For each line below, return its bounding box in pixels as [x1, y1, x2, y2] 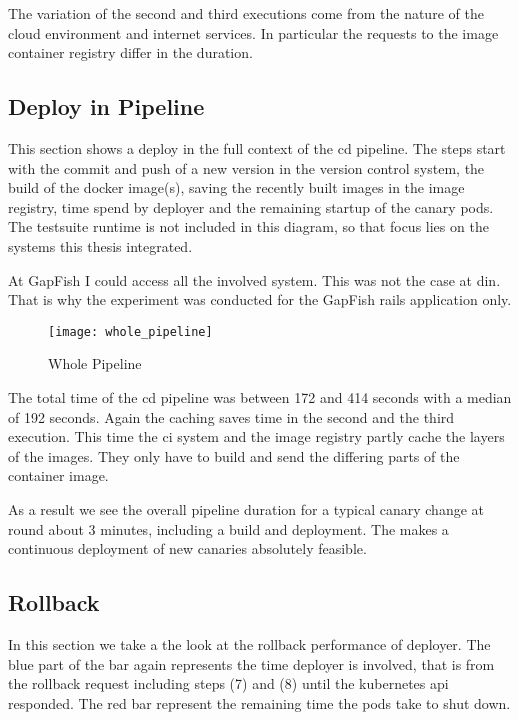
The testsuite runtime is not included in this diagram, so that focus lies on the [8, 216, 489, 237]
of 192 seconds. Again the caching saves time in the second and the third [8, 406, 455, 427]
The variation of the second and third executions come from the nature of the [8, 3, 484, 23]
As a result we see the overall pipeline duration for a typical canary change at [8, 498, 485, 519]
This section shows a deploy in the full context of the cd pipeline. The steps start [8, 137, 506, 158]
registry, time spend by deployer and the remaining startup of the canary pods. [8, 196, 494, 217]
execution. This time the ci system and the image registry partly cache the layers [8, 426, 505, 447]
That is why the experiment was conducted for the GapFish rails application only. [8, 289, 512, 310]
